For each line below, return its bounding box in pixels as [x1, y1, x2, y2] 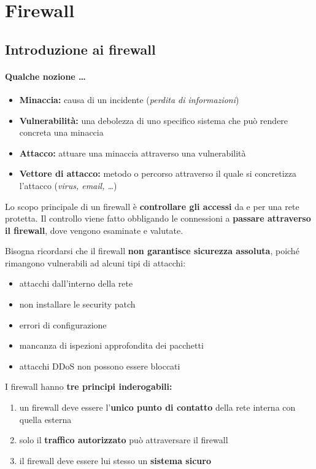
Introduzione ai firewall [5, 39, 156, 58]
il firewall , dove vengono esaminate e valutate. [5, 223, 183, 236]
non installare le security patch [19, 298, 136, 311]
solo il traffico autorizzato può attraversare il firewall [19, 433, 228, 446]
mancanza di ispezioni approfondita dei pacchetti [19, 339, 204, 352]
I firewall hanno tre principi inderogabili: [5, 380, 172, 393]
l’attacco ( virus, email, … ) [19, 179, 117, 192]
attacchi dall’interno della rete [19, 277, 133, 290]
